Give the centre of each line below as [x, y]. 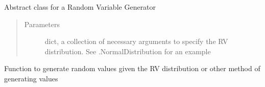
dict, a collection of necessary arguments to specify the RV [136, 41]
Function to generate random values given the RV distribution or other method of [132, 68]
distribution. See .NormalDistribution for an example [128, 51]
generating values [31, 78]
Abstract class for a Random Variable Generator [80, 7]
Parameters [42, 24]
